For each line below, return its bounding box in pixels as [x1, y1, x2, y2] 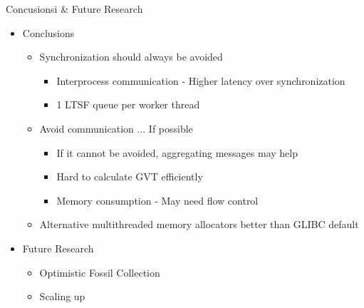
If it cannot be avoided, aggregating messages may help [56, 145, 298, 160]
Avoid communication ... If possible [39, 120, 193, 135]
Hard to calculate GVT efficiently [56, 169, 203, 184]
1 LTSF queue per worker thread [56, 97, 200, 112]
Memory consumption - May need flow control [56, 192, 259, 207]
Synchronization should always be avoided [39, 49, 223, 64]
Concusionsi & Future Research [6, 1, 143, 16]
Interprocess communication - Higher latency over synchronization [56, 73, 345, 88]
